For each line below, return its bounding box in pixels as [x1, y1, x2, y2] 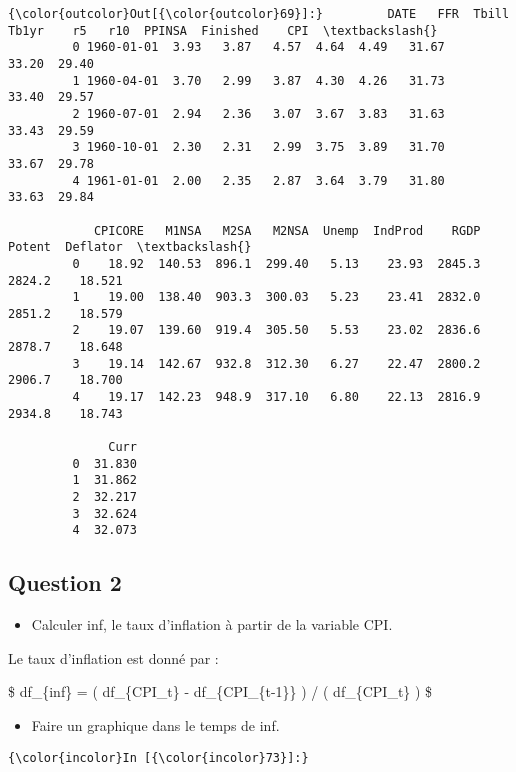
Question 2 [8, 567, 122, 598]
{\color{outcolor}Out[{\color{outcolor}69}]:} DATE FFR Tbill [8, 7, 510, 21]
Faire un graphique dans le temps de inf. [31, 714, 280, 735]
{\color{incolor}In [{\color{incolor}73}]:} [8, 750, 309, 765]
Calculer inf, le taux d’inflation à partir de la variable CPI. [31, 614, 393, 635]
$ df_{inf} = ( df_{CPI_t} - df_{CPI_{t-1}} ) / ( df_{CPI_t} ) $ [8, 681, 433, 702]
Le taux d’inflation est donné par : [8, 647, 219, 668]
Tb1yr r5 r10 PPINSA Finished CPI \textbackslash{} [8, 23, 438, 38]
